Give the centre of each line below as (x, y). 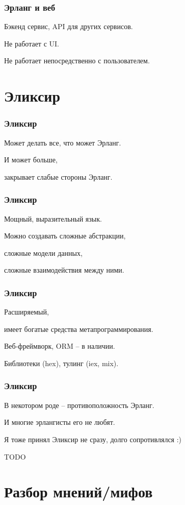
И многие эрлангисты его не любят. (60, 422)
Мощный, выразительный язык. (53, 218)
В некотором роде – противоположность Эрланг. (79, 405)
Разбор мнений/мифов (78, 491)
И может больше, (31, 160)
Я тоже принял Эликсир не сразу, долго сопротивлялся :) (93, 439)
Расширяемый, (27, 312)
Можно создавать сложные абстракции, (65, 236)
